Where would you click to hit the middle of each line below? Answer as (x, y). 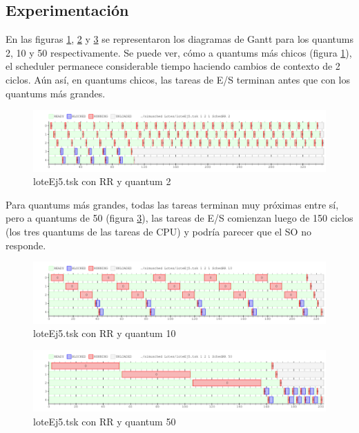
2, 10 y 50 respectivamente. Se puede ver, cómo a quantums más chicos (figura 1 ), (179, 52)
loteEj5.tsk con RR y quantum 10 (105, 333)
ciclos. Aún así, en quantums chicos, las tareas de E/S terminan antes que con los (178, 79)
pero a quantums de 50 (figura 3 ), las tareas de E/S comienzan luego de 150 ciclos (179, 218)
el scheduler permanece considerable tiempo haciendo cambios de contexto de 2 (173, 66)
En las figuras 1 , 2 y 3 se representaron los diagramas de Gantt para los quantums (179, 39)
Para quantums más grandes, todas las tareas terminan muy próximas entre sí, (172, 204)
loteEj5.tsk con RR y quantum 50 (105, 421)
